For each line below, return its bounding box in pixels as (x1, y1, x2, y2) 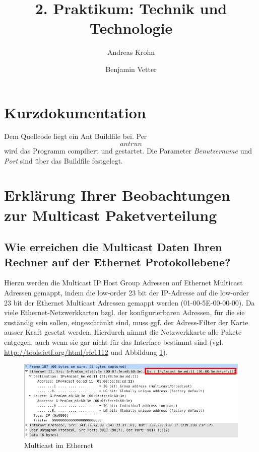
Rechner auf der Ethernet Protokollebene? (4, 254, 231, 269)
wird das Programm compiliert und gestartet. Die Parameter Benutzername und (4, 145, 252, 156)
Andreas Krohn (107, 47, 155, 57)
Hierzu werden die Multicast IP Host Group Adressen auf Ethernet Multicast (4, 277, 243, 288)
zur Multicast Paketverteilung (4, 204, 217, 225)
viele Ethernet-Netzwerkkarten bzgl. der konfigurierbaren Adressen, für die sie (4, 307, 245, 318)
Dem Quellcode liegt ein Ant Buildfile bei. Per (4, 131, 147, 141)
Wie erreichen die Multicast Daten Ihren (4, 239, 222, 255)
